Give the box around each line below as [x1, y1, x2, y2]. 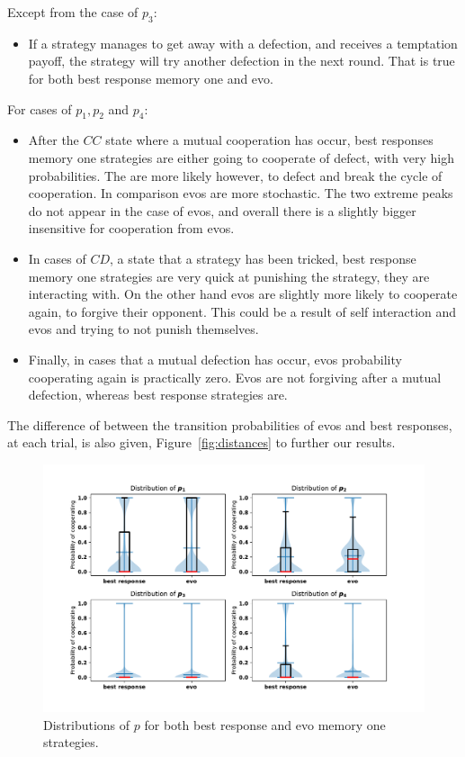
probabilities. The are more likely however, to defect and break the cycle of [28, 166, 443, 185]
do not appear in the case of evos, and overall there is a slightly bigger [28, 201, 416, 220]
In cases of [28, 248, 86, 267]
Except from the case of [7, 3, 139, 21]
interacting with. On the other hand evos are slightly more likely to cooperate [28, 284, 458, 303]
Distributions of [43, 715, 130, 734]
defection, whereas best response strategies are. [28, 385, 288, 404]
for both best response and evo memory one [144, 715, 386, 734]
